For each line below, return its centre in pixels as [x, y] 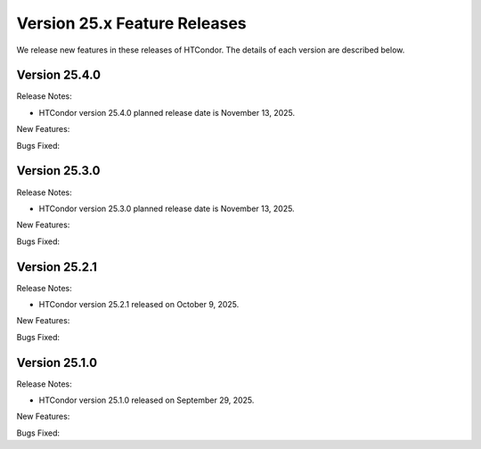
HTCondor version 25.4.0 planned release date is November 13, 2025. [167, 112]
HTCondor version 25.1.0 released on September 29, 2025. [147, 400]
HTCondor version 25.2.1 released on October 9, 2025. [139, 304]
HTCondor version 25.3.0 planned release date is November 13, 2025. [167, 208]
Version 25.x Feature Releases [131, 23]
